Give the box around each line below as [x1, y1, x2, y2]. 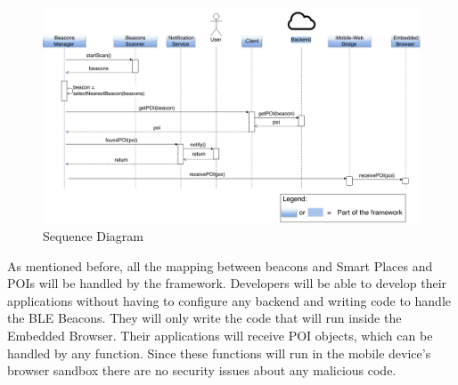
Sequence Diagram [43, 227, 144, 245]
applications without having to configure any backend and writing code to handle [7, 291, 451, 309]
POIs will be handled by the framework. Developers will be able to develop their [7, 274, 447, 293]
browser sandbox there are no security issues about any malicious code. [7, 361, 397, 380]
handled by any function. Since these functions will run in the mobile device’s [7, 343, 431, 362]
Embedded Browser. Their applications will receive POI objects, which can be [7, 326, 433, 345]
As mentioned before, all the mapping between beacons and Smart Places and [7, 256, 433, 275]
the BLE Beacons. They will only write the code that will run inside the [7, 309, 402, 327]
